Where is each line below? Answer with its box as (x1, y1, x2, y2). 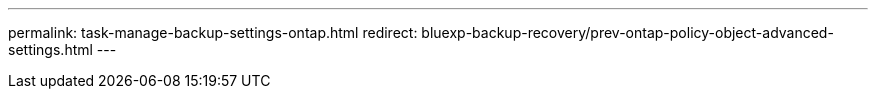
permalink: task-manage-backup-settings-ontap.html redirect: (8, 24, 418, 41)
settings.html (8, 41, 93, 58)
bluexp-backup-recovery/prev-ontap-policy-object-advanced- (421, 24, 834, 41)
